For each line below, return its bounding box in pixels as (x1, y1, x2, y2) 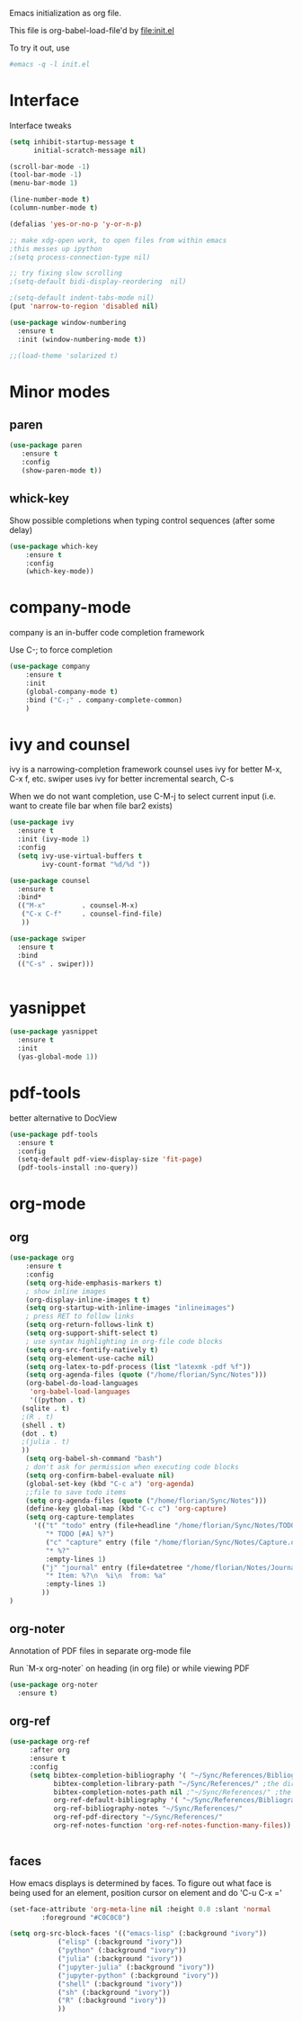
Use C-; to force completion (9, 645, 113, 655)
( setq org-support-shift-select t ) (25, 1329, 159, 1338)
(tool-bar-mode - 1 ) (9, 170, 83, 179)
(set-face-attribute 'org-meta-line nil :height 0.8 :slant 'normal (9, 1904, 271, 1914)
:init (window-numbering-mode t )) (17, 335, 147, 344)
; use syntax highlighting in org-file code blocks (25, 1337, 223, 1346)
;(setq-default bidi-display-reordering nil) (9, 277, 187, 286)
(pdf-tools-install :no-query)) (17, 1163, 139, 1173)
